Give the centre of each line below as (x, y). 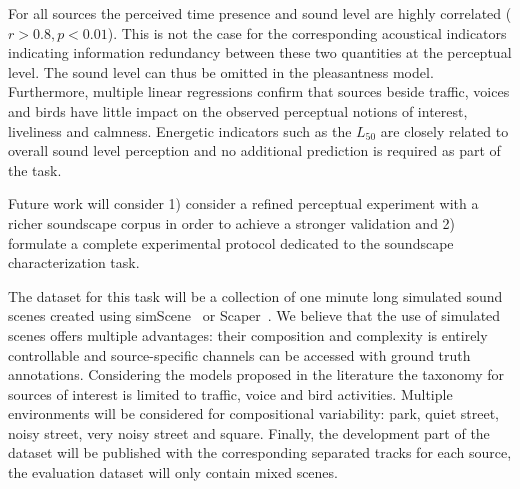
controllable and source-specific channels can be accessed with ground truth (239, 354)
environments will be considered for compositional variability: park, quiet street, (253, 413)
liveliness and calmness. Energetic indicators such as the (180, 130)
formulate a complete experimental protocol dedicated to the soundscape (231, 242)
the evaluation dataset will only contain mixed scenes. (173, 472)
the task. (35, 169)
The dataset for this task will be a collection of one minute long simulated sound (255, 295)
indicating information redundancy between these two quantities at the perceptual (260, 52)
